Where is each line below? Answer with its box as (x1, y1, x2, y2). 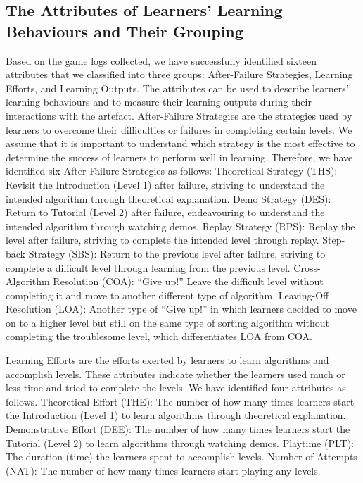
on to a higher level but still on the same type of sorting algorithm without (6, 315, 330, 330)
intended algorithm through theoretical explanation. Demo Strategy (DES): (6, 191, 331, 206)
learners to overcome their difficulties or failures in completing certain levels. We (6, 122, 352, 137)
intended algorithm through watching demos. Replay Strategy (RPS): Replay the (6, 218, 355, 233)
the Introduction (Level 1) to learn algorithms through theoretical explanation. (6, 408, 346, 422)
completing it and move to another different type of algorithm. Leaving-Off (6, 287, 329, 302)
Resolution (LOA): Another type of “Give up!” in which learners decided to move (6, 301, 357, 316)
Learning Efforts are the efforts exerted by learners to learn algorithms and (6, 353, 329, 368)
